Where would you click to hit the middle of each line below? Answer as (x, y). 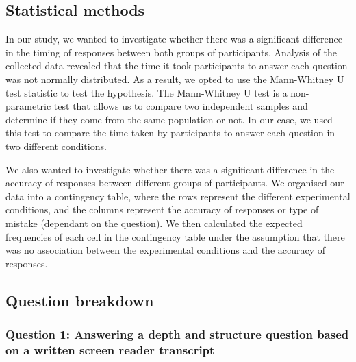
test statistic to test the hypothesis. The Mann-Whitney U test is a (147, 92)
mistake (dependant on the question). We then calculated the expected (154, 222)
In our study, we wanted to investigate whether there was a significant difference (174, 39)
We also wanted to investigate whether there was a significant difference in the (170, 169)
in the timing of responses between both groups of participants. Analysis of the (171, 52)
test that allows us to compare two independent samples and (181, 106)
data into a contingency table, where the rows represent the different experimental (178, 196)
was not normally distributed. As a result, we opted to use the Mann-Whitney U (175, 79)
